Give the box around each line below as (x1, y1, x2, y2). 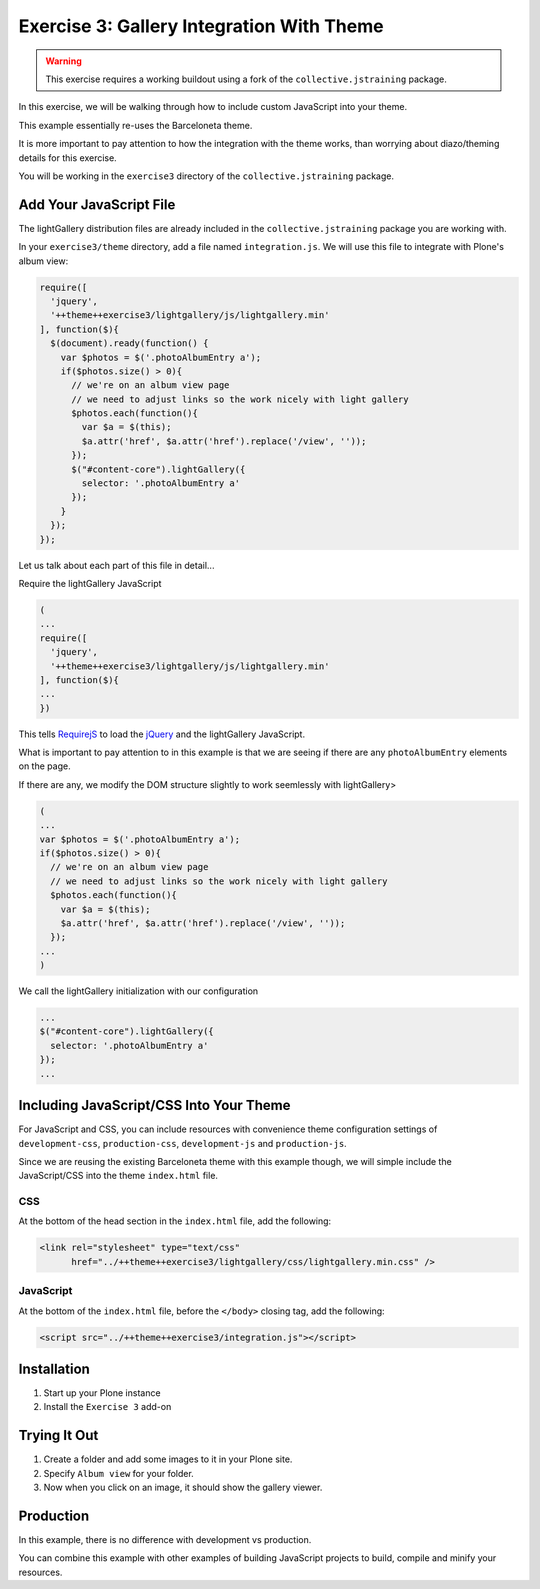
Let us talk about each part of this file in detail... (18, 559, 215, 571)
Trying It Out (18, 1427, 99, 1444)
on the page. (18, 760, 71, 772)
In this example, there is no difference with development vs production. (18, 1534, 312, 1546)
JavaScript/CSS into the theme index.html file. (18, 1170, 219, 1182)
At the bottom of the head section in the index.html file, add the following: (18, 1215, 332, 1227)
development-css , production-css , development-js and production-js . (18, 1137, 347, 1149)
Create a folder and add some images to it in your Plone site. (43, 1453, 293, 1465)
